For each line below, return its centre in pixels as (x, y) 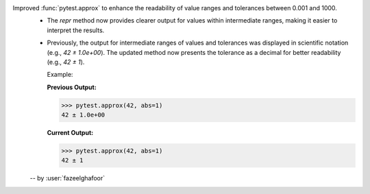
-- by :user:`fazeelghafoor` (67, 178)
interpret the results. (76, 30)
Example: (60, 75)
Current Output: (70, 133)
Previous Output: (72, 87)
